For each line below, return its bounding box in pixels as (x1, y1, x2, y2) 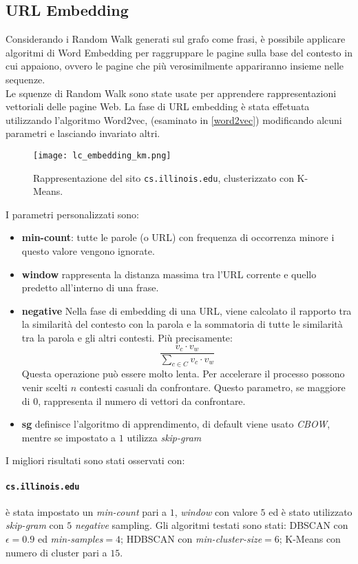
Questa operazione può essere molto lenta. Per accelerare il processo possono (21, 366, 345, 381)
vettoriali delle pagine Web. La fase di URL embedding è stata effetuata (6, 99, 310, 114)
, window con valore (174, 504, 257, 519)
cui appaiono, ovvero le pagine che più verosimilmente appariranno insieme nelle (6, 59, 344, 73)
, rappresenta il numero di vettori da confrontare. (38, 393, 246, 408)
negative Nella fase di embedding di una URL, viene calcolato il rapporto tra (21, 303, 352, 317)
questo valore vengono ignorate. (21, 244, 155, 258)
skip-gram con (6, 518, 64, 532)
